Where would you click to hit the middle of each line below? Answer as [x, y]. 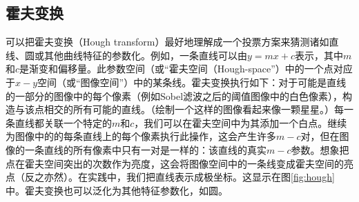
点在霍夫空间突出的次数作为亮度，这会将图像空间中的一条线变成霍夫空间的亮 [179, 163]
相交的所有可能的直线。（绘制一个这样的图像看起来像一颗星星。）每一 [198, 109]
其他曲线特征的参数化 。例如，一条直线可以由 [145, 55]
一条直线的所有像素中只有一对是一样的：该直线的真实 [145, 149]
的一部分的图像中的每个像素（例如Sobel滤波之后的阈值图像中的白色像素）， [174, 95]
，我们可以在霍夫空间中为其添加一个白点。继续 [241, 122]
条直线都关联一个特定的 [59, 122]
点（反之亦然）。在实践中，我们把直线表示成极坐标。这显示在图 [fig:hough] [170, 177]
